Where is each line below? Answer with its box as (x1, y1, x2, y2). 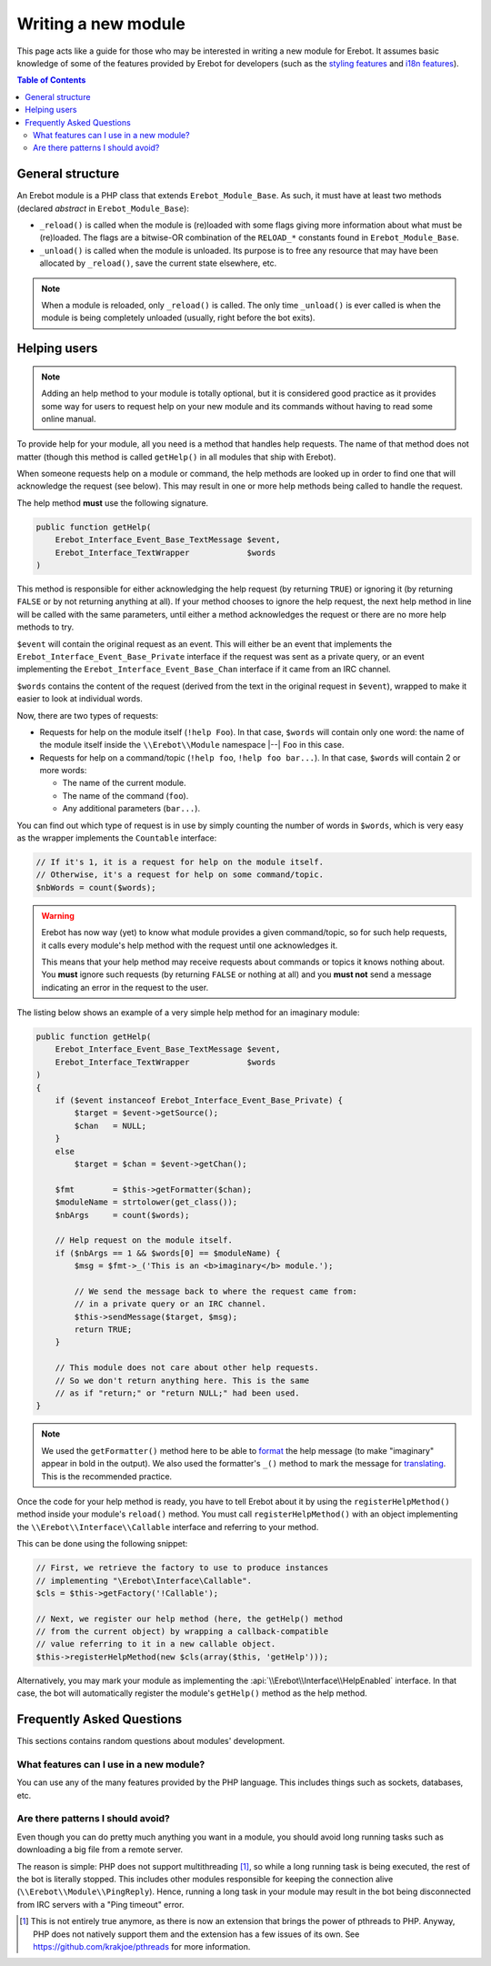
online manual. (41, 413, 96, 424)
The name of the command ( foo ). (62, 790, 189, 801)
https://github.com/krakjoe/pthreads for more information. (33, 1941, 251, 1951)
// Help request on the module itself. (55, 1235, 234, 1245)
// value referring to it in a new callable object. (35, 1638, 276, 1649)
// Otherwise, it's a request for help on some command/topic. (35, 870, 325, 880)
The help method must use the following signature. (16, 497, 209, 509)
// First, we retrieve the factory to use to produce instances (35, 1563, 329, 1573)
